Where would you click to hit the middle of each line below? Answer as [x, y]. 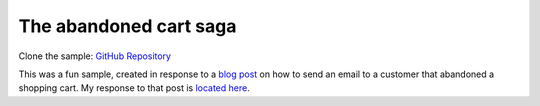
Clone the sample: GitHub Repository [95, 56]
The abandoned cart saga [127, 26]
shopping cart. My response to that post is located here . [134, 88]
